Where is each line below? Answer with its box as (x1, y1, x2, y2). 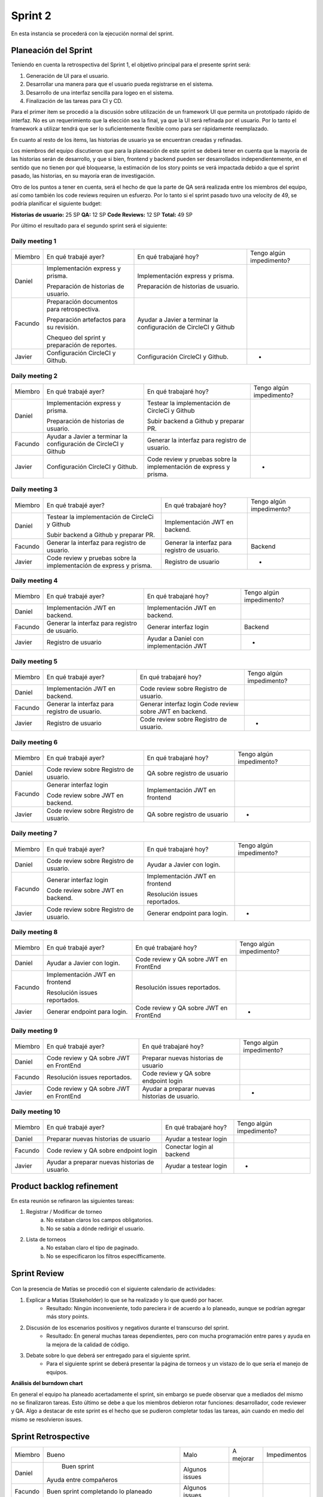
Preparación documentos (47, 298, 118, 306)
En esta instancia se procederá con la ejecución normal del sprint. (11, 30, 174, 37)
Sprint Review (11, 1268, 65, 1278)
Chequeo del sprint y (47, 334, 106, 342)
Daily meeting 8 (11, 928, 58, 937)
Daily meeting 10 (11, 1107, 61, 1116)
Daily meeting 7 (11, 829, 57, 838)
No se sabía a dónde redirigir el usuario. (46, 1225, 145, 1232)
